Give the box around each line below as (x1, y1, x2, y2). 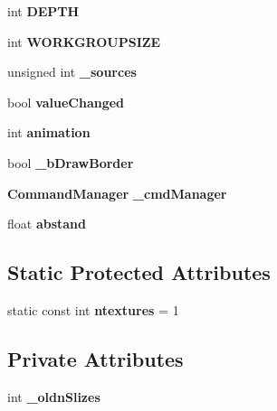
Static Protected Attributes (7, 258, 271, 286)
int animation (7, 123, 91, 142)
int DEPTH (7, 2, 80, 20)
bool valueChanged (7, 92, 125, 111)
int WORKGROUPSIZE (7, 32, 161, 51)
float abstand (7, 214, 87, 233)
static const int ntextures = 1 (7, 300, 179, 319)
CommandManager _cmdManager (7, 183, 227, 202)
